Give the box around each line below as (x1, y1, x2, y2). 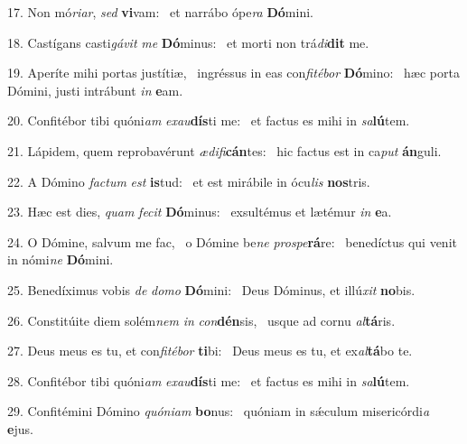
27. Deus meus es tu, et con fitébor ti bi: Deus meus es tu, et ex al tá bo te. (7, 341, 413, 360)
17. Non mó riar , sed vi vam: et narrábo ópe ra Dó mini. (7, 3, 313, 21)
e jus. (7, 419, 33, 438)
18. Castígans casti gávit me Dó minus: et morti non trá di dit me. (7, 32, 369, 51)
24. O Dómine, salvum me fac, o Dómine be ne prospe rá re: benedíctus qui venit (7, 232, 457, 251)
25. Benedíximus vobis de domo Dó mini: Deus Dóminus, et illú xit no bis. (7, 280, 416, 299)
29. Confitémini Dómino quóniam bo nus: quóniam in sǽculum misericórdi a (7, 402, 430, 421)
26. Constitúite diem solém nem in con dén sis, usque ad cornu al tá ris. (7, 310, 396, 329)
